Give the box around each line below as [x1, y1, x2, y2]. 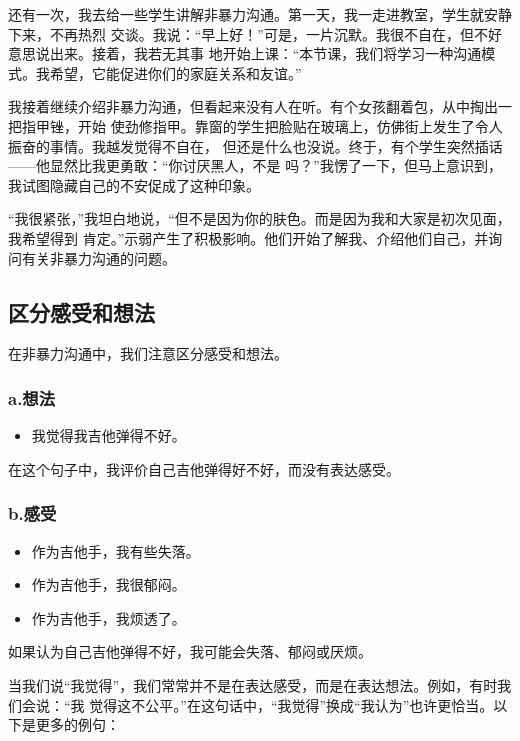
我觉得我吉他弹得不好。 [31, 425, 186, 446]
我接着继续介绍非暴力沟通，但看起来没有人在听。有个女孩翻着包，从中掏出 [8, 96, 498, 117]
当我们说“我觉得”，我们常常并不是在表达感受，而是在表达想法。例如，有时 [8, 674, 498, 695]
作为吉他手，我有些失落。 [31, 540, 200, 561]
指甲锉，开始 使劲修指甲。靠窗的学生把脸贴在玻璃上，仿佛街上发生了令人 [21, 115, 503, 136]
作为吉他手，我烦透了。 [31, 607, 186, 628]
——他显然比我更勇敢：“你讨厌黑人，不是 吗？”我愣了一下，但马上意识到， [8, 155, 502, 176]
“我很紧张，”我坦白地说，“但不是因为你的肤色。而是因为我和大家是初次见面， [8, 208, 511, 229]
